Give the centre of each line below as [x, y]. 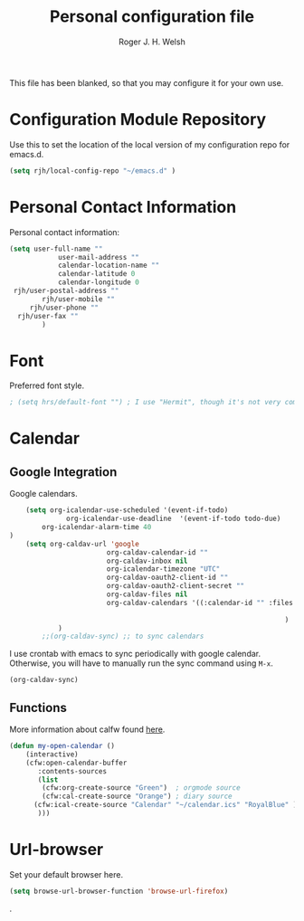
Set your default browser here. [66, 874]
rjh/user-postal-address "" [66, 291]
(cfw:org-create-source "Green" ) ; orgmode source [142, 788]
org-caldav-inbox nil [147, 561]
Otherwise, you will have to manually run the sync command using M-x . [141, 663]
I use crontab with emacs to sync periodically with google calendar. [135, 654]
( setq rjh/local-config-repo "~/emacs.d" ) [93, 171]
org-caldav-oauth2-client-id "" [167, 578]
